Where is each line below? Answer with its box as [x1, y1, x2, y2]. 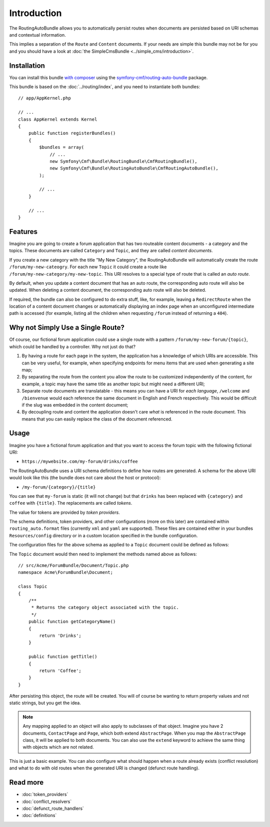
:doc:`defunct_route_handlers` [21, 805, 84, 811]
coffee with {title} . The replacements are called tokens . [9, 500, 132, 506]
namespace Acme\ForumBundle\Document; [18, 569, 113, 575]
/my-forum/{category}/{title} [21, 484, 96, 490]
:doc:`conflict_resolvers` [21, 798, 72, 804]
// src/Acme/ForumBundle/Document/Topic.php [18, 563, 129, 568]
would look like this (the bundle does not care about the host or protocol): [9, 475, 161, 481]
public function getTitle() [28, 654, 97, 660]
